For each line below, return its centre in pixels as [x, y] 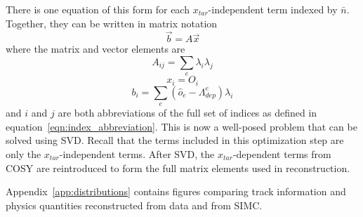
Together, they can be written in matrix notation [112, 23]
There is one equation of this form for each [98, 9]
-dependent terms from [282, 154]
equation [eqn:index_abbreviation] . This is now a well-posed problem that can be [181, 126]
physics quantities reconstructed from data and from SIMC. [134, 205]
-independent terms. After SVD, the [137, 154]
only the [24, 154]
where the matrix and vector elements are [95, 49]
